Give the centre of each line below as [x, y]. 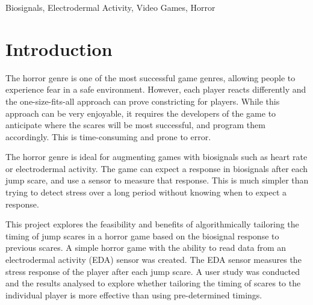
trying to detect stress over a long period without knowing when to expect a [146, 192]
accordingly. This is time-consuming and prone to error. [108, 136]
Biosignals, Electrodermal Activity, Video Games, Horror [110, 7]
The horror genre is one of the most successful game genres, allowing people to [150, 77]
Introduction [59, 48]
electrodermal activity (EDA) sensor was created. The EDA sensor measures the [153, 260]
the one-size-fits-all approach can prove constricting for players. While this [143, 101]
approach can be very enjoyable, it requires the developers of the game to [141, 113]
